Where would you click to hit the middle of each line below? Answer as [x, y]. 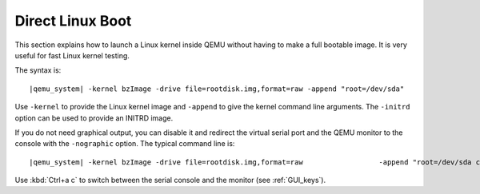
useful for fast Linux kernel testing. [72, 55]
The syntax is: [38, 70]
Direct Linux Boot [73, 21]
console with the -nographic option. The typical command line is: [125, 144]
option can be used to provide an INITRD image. [94, 118]
